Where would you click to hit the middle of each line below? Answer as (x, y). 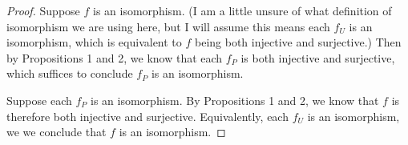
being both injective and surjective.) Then (298, 42)
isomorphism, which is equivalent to (94, 42)
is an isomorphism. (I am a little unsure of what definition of (242, 10)
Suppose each (39, 100)
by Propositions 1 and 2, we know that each (115, 57)
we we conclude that (57, 132)
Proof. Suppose (43, 10)
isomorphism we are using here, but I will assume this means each (168, 26)
